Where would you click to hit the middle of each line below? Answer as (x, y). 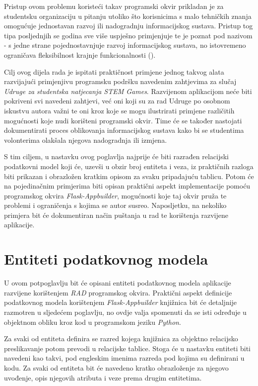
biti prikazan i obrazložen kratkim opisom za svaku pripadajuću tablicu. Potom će (129, 176)
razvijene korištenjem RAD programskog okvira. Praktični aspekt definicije (118, 292)
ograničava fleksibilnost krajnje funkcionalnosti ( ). (80, 54)
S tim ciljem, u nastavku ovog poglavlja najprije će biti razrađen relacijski (117, 156)
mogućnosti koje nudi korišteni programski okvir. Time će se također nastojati (123, 120)
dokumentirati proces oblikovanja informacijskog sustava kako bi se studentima (124, 130)
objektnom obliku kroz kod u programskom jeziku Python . (93, 322)
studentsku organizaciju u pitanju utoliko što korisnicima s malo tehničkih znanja (128, 16)
